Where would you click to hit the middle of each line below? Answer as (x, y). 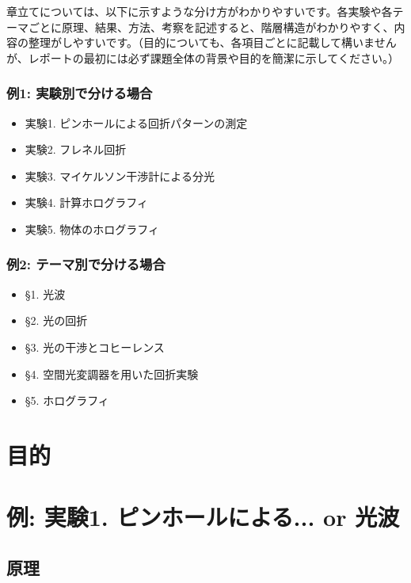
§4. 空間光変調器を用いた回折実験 (112, 373)
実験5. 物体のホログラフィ (92, 229)
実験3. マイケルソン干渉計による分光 (120, 175)
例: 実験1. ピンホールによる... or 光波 (203, 517)
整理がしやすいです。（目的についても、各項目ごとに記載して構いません (212, 42)
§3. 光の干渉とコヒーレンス (95, 347)
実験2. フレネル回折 (76, 149)
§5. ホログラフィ (67, 400)
